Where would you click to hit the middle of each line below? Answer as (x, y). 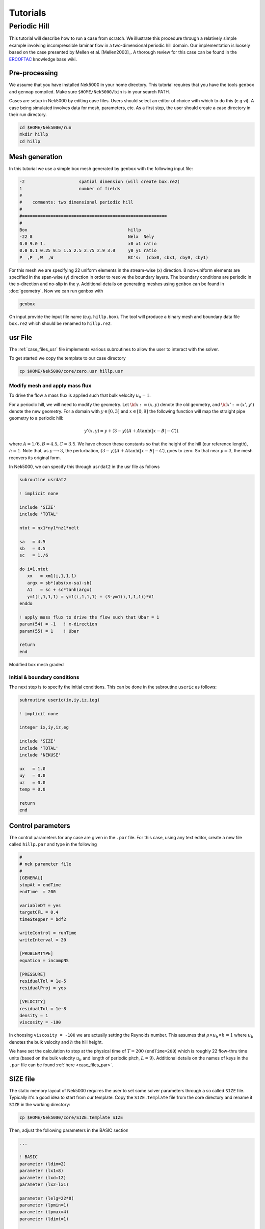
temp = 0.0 (32, 789)
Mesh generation (36, 157)
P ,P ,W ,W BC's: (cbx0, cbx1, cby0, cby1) (114, 257)
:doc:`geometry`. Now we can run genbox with (56, 291)
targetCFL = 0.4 (39, 912)
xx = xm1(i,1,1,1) (52, 576)
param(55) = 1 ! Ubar (49, 631)
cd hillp (30, 141)
